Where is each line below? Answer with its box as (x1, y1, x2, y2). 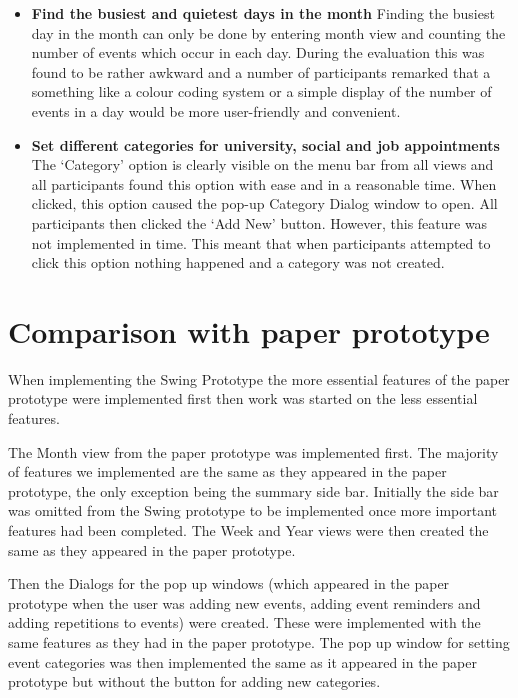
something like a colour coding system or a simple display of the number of (31, 81, 492, 102)
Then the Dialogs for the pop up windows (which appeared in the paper (8, 573, 450, 594)
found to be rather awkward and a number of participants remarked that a (31, 61, 491, 82)
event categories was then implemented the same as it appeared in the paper (8, 651, 477, 672)
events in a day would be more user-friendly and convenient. (31, 100, 401, 121)
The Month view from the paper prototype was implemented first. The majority (8, 441, 499, 462)
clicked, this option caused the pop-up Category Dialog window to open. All (31, 193, 498, 214)
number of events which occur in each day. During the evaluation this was (31, 42, 485, 63)
